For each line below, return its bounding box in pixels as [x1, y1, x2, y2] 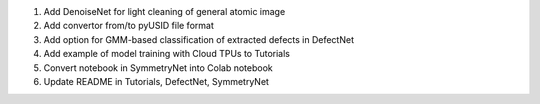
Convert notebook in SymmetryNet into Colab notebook [43, 61, 274, 74]
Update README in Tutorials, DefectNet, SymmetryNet [43, 75, 270, 87]
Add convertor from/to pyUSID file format [43, 20, 214, 32]
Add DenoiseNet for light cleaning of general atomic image [43, 6, 286, 17]
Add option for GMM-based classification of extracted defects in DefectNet [43, 33, 355, 45]
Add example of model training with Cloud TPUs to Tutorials [43, 48, 290, 60]
